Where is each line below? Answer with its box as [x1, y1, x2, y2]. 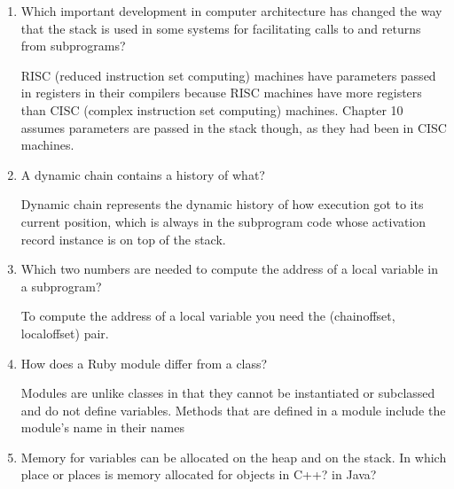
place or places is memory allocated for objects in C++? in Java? [20, 465, 377, 484]
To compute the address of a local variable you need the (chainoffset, [20, 307, 395, 325]
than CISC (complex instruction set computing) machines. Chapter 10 [20, 100, 403, 119]
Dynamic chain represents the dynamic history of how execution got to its [20, 195, 424, 213]
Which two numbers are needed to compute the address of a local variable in [20, 260, 438, 278]
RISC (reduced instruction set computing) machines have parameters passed [20, 66, 436, 84]
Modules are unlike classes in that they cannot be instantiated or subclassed [20, 384, 435, 402]
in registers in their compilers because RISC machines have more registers [20, 83, 422, 102]
